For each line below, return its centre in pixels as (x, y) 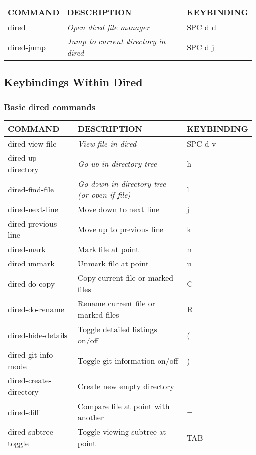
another (91, 417)
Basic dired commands (50, 106)
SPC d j (200, 47)
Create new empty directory (126, 386)
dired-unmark (31, 263)
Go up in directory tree (117, 163)
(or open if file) (104, 195)
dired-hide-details (38, 335)
